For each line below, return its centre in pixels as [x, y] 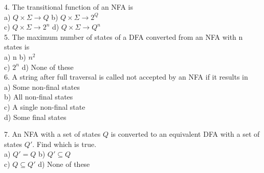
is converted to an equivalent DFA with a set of [185, 134]
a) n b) [15, 56]
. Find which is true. [64, 144]
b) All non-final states [39, 97]
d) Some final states [35, 117]
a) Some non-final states [42, 86]
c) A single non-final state [45, 106]
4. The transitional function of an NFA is [69, 7]
